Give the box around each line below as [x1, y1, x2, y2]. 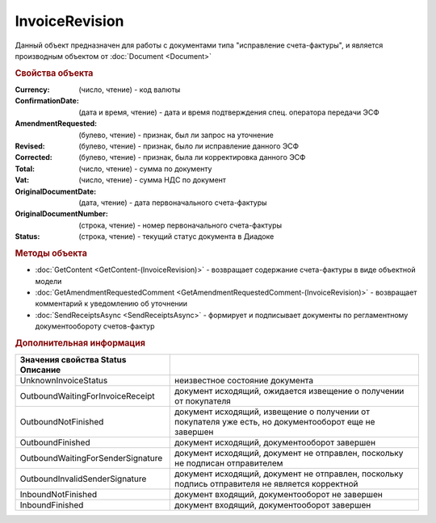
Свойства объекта [15, 67, 94, 78]
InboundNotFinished [19, 489, 98, 500]
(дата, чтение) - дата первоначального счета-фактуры [78, 198, 267, 207]
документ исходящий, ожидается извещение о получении [174, 386, 405, 397]
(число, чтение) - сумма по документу [78, 164, 212, 174]
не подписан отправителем [174, 458, 283, 469]
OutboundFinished [19, 437, 90, 448]
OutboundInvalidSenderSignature [19, 473, 147, 484]
